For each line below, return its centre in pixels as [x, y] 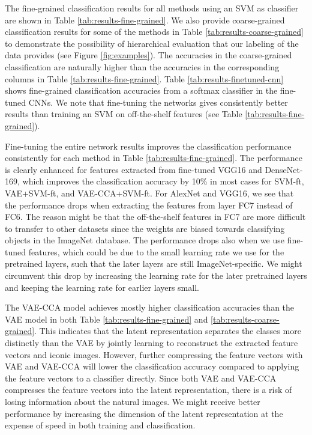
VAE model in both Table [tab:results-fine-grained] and [106, 319]
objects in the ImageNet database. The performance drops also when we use [145, 240]
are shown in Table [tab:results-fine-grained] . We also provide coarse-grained [145, 20]
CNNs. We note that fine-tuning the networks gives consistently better [158, 102]
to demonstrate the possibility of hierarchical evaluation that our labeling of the [152, 43]
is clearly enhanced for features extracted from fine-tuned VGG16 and [133, 169]
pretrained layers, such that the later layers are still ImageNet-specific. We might [154, 263]
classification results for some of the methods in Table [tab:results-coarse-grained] [154, 32]
